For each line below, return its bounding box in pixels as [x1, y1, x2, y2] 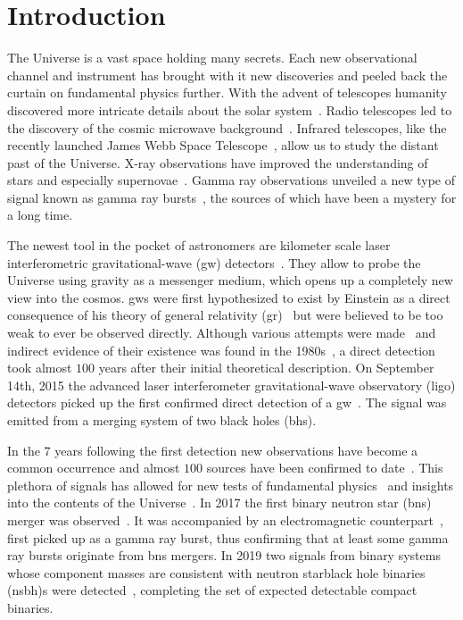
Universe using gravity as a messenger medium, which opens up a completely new [7, 271, 453, 289]
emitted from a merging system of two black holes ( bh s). [7, 411, 317, 429]
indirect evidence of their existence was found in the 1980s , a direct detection [7, 340, 435, 359]
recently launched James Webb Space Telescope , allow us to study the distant [7, 136, 439, 155]
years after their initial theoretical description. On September [98, 358, 434, 377]
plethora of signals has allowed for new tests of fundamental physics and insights [7, 475, 454, 494]
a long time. [7, 205, 73, 224]
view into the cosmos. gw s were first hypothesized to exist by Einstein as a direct [7, 288, 451, 306]
